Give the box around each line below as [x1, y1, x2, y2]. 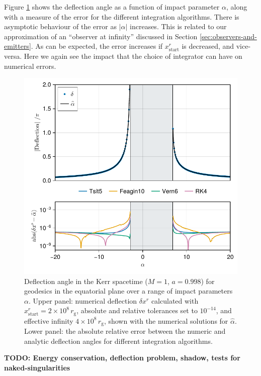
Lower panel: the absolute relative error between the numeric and [24, 326, 226, 336]
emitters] [4, 41, 31, 51]
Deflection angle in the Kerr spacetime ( [24, 275, 148, 286]
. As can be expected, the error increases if [31, 41, 163, 51]
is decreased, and [182, 41, 234, 51]
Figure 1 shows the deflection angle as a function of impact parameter [4, 2, 220, 12]
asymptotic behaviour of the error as [4, 21, 117, 32]
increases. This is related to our [130, 21, 227, 32]
